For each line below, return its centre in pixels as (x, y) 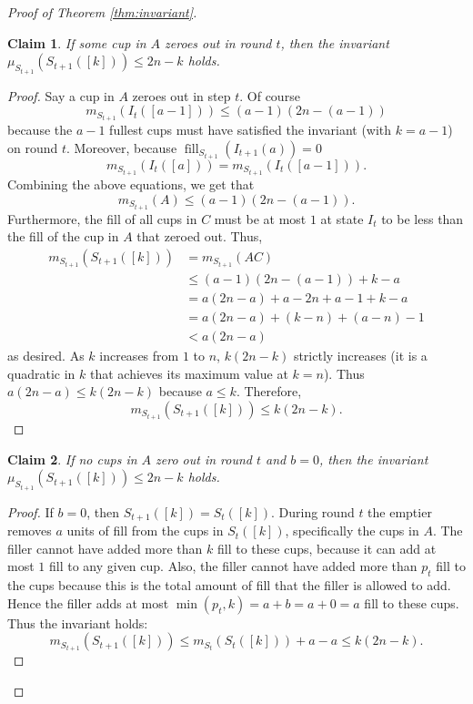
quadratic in (41, 373)
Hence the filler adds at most (88, 602)
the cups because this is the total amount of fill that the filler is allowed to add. (229, 585)
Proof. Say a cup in (61, 95)
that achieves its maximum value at (189, 373)
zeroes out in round (218, 42)
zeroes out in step (181, 95)
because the (40, 130)
